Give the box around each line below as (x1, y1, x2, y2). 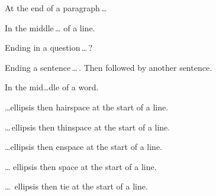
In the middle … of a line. (5, 21, 95, 34)
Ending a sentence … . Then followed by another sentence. (5, 61, 212, 73)
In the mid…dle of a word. (5, 81, 99, 93)
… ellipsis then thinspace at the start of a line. (5, 120, 170, 133)
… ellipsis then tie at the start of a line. (5, 180, 148, 192)
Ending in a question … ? (5, 41, 93, 54)
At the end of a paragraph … (5, 2, 107, 14)
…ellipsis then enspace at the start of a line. (5, 141, 162, 153)
